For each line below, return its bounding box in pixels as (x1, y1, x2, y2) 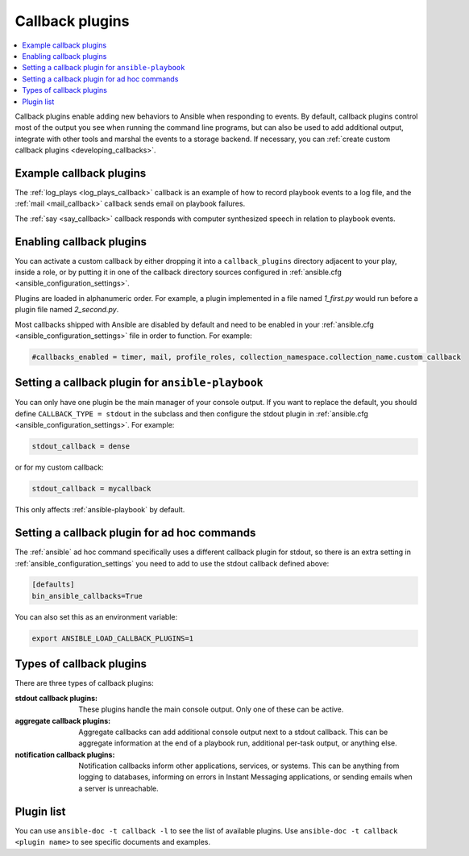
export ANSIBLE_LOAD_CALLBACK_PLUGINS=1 (31, 633, 193, 643)
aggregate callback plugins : (15, 716, 111, 725)
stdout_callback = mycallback (31, 484, 151, 494)
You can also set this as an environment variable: (15, 612, 178, 621)
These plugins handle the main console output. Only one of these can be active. (78, 704, 344, 714)
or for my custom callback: (15, 462, 104, 472)
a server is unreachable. (78, 783, 159, 793)
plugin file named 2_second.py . (15, 305, 119, 315)
